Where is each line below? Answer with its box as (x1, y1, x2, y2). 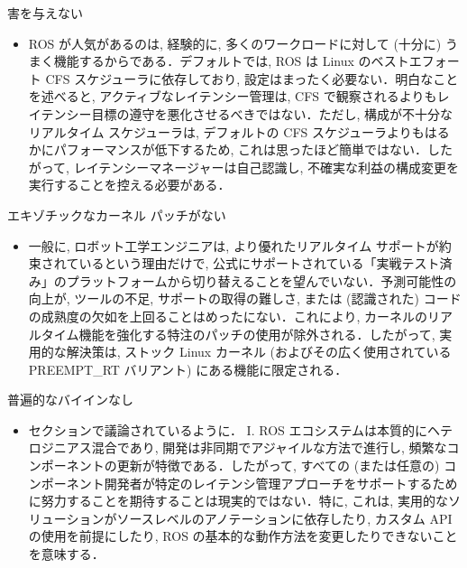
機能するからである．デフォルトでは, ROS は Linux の (53, 51, 371, 70)
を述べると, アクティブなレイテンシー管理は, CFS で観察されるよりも (28, 87, 437, 106)
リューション (28, 508, 105, 527)
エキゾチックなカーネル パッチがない (7, 205, 226, 224)
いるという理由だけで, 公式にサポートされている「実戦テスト (78, 254, 440, 273)
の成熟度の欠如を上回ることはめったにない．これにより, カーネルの (28, 306, 428, 325)
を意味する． (28, 545, 105, 563)
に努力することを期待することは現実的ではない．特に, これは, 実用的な (28, 491, 448, 510)
